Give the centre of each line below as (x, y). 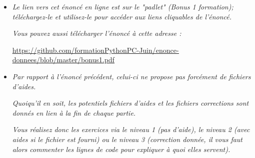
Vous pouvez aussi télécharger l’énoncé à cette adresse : (97, 33)
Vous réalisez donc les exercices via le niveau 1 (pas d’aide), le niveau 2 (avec (131, 129)
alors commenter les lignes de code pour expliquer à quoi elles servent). (121, 149)
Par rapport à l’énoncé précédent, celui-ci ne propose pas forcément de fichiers (131, 76)
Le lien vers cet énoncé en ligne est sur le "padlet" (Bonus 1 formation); (123, 6)
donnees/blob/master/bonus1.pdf (63, 60)
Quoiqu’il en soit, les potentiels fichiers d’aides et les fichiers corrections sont (130, 103)
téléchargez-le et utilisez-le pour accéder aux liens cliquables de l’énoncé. (122, 16)
